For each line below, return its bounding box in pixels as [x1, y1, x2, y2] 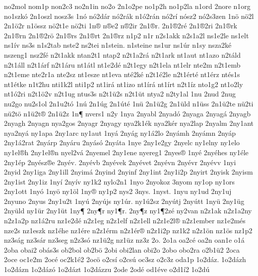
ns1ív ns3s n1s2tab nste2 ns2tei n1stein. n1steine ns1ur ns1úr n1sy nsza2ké [4, 40, 232, 50]
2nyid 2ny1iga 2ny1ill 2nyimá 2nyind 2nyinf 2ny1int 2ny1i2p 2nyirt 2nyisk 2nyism [4, 167, 253, 177]
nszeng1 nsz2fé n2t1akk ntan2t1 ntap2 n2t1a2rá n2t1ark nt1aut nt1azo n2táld [4, 49, 241, 60]
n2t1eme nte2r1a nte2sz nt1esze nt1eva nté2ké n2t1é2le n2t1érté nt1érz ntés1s [4, 69, 240, 80]
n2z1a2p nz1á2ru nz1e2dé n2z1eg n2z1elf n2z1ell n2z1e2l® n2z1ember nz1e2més [4, 215, 246, 226]
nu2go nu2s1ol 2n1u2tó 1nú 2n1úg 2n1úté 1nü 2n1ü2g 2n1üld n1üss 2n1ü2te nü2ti [4, 98, 254, 108]
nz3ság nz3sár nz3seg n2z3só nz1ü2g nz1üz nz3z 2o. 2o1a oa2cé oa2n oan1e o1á [4, 235, 245, 245]
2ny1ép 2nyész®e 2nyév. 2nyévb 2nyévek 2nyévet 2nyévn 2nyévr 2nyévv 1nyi [4, 157, 236, 167]
